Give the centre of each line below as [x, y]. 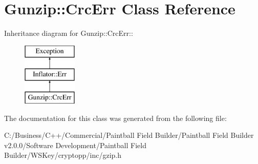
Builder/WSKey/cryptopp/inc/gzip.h [63, 155]
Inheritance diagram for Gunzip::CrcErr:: [69, 33]
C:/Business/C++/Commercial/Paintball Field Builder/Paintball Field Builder [129, 135]
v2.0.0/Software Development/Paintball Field [75, 145]
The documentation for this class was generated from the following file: [115, 118]
